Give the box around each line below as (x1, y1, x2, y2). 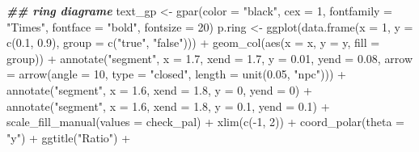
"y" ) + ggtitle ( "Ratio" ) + (6, 129, 131, 146)
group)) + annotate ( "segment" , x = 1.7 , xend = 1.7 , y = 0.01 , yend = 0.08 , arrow (6, 49, 413, 66)
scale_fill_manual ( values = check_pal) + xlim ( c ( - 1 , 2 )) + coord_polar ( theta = (6, 113, 404, 130)
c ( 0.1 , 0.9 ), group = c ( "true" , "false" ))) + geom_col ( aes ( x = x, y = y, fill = (6, 34, 380, 51)
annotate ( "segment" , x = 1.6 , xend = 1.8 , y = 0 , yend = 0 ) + (6, 81, 312, 98)
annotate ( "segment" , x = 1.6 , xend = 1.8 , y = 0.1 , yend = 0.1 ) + (6, 97, 330, 114)
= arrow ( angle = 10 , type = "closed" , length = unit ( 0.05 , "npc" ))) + (6, 65, 346, 82)
